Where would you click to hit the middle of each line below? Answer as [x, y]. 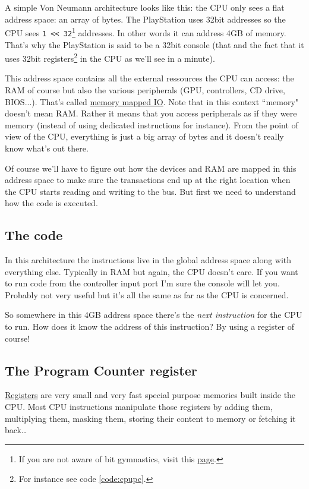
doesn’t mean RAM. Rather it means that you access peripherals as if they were [151, 113]
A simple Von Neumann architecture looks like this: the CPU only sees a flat [145, 7]
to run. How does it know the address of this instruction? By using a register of [150, 326]
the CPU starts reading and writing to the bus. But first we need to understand [150, 191]
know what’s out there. [47, 148]
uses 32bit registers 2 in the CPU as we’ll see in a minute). [110, 57]
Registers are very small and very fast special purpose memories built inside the [150, 395]
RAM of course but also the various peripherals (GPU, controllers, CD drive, [145, 89]
